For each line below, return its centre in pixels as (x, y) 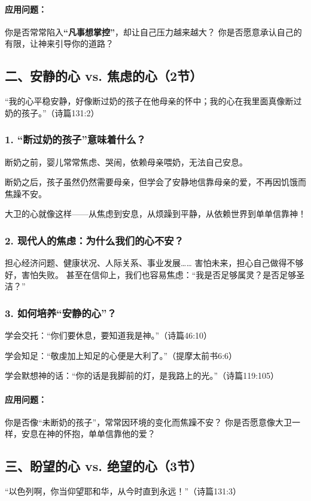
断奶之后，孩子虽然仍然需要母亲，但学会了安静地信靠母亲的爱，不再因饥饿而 (155, 182)
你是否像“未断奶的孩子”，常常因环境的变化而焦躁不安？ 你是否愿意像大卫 (148, 422)
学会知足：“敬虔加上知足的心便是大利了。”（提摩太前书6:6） (121, 355)
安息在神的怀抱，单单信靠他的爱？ (88, 434)
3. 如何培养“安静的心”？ (61, 313)
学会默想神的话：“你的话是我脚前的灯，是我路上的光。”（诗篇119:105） (142, 375)
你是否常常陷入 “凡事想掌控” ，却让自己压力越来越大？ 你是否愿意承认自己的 (153, 31)
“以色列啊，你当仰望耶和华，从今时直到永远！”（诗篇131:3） (123, 491)
